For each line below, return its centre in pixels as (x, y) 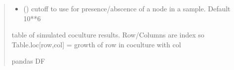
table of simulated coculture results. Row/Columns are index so (108, 35)
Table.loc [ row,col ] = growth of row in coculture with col (96, 44)
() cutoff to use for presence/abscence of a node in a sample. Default (127, 8)
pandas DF (28, 61)
